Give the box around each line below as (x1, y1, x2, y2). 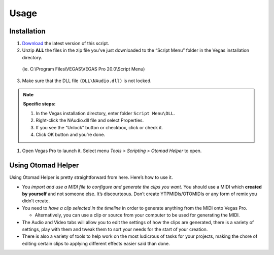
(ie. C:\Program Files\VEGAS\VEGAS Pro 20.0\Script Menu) (22, 66, 145, 72)
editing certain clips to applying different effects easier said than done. (22, 240, 170, 246)
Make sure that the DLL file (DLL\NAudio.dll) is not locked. (22, 78, 152, 84)
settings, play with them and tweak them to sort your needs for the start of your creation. (22, 226, 208, 232)
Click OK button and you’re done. (36, 131, 106, 137)
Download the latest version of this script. (22, 41, 109, 47)
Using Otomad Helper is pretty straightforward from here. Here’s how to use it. (9, 174, 173, 180)
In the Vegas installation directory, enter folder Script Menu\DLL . (36, 110, 175, 116)
